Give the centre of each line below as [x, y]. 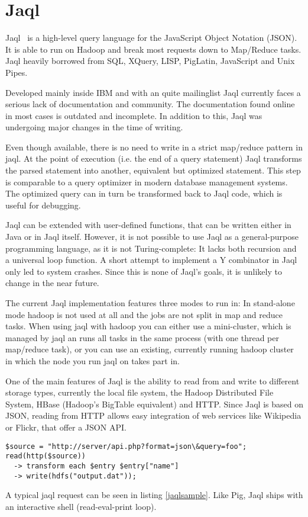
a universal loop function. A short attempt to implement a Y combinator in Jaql [151, 260]
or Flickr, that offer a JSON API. [66, 427]
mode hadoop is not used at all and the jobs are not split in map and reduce [144, 314]
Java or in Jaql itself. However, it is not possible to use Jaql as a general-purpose [152, 237]
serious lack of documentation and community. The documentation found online [150, 104]
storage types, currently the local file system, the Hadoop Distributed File [140, 392]
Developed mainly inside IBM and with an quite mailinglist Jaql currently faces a [153, 92]
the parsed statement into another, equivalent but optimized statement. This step [153, 170]
